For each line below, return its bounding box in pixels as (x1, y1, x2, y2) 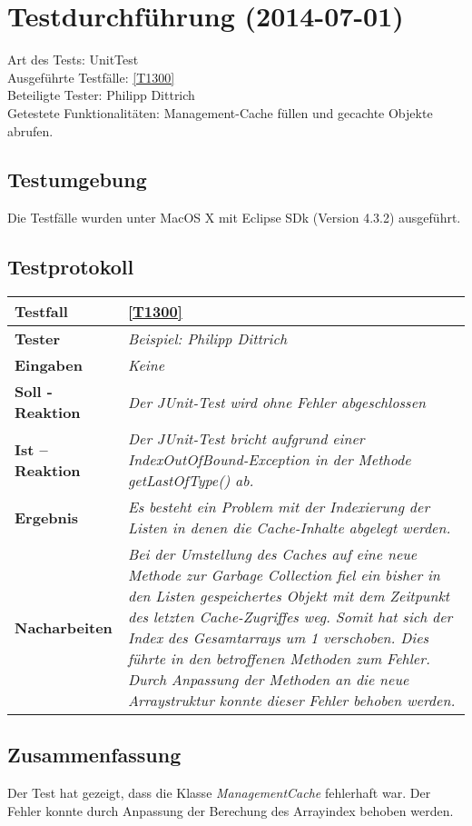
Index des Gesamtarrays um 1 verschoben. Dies (127, 627, 429, 649)
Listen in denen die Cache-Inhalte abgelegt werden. (127, 517, 451, 539)
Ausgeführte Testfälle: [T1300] (7, 67, 175, 86)
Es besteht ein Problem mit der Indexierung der (127, 496, 430, 518)
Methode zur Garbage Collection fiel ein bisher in (127, 564, 440, 586)
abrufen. (7, 121, 54, 140)
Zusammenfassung (7, 741, 182, 769)
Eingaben (15, 354, 83, 376)
